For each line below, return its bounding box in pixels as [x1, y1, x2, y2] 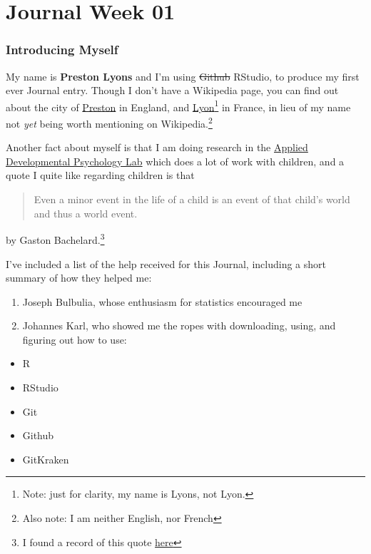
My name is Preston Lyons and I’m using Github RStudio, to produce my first [6, 68, 360, 83]
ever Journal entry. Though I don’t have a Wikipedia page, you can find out [6, 83, 339, 98]
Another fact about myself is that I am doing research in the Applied [6, 140, 308, 155]
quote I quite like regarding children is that [6, 168, 195, 183]
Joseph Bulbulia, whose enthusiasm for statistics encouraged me [22, 294, 303, 309]
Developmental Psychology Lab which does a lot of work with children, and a [6, 153, 345, 168]
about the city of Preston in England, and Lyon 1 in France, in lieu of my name [6, 97, 351, 114]
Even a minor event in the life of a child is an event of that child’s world [34, 192, 350, 207]
